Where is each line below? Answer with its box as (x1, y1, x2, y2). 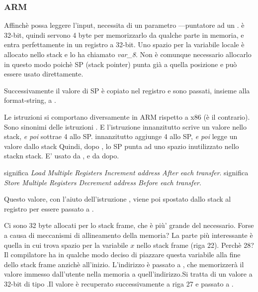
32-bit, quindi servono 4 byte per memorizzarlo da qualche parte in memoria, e (4, 29, 244, 40)
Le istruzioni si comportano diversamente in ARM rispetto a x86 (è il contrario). (4, 111, 250, 122)
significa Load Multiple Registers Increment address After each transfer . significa (4, 167, 249, 177)
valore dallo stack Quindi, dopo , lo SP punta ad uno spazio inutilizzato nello (4, 141, 239, 151)
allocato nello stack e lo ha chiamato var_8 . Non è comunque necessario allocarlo (4, 49, 252, 59)
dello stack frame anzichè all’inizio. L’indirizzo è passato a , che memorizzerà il (4, 259, 244, 269)
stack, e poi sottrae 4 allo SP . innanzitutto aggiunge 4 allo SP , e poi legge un (4, 131, 238, 142)
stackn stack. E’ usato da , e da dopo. (4, 150, 119, 161)
